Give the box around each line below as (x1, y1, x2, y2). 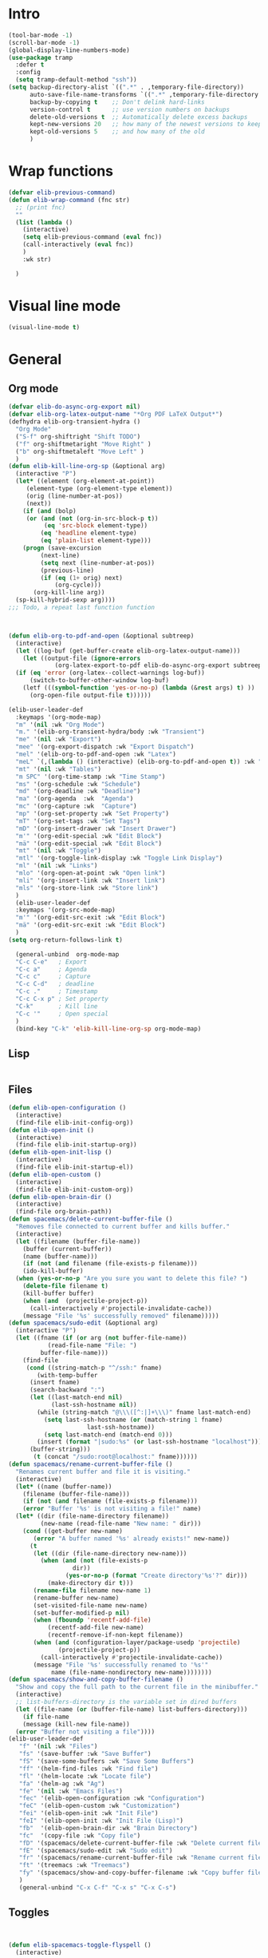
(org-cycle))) (54, 581, 102, 590)
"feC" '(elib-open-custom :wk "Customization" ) (18, 1802, 180, 1810)
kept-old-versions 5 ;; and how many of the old (29, 128, 205, 136)
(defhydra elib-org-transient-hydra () (8, 418, 141, 426)
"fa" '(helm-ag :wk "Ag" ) (18, 1779, 105, 1788)
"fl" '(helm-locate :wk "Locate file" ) (18, 1772, 152, 1780)
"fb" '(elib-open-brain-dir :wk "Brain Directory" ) (18, 1824, 198, 1832)
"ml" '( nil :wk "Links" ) (15, 862, 98, 870)
